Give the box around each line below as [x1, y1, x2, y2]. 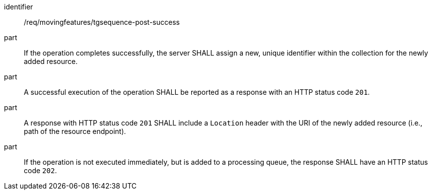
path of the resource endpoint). [24, 127, 126, 135]
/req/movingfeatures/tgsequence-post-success [24, 18, 180, 26]
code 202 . [24, 166, 57, 175]
